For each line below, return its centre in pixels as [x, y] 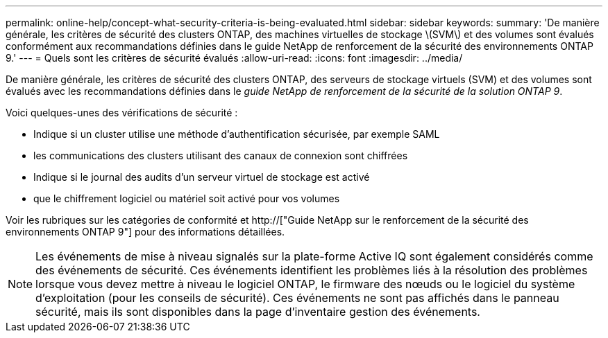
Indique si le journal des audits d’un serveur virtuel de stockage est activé [202, 177]
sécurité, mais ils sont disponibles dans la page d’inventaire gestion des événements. [258, 312]
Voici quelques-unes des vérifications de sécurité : [122, 113]
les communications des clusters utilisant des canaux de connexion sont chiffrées [221, 155]
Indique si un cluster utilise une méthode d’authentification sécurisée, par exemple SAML [237, 134]
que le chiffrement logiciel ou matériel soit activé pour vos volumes [187, 198]
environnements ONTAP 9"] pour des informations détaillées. [145, 232]
